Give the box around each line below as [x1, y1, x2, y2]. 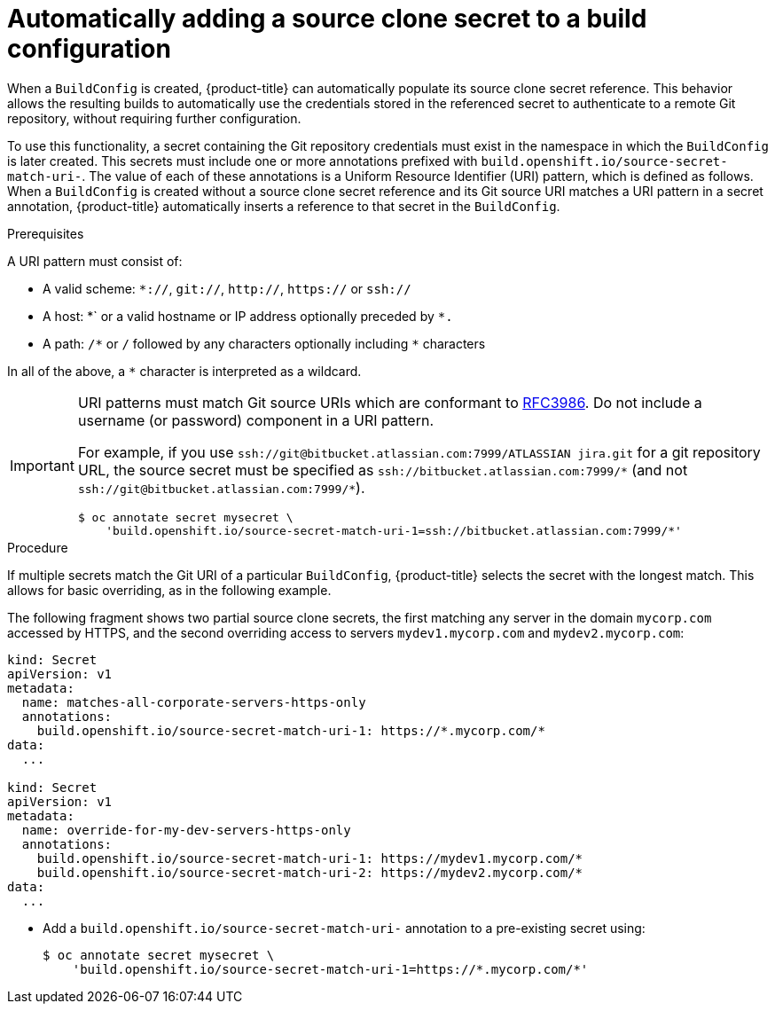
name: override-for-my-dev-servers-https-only [21, 822, 351, 837]
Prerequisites [7, 225, 84, 241]
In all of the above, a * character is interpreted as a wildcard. [7, 363, 362, 379]
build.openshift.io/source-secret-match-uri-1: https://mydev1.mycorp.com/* [36, 850, 583, 866]
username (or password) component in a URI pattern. [77, 411, 434, 429]
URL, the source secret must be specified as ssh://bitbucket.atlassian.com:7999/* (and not [77, 460, 688, 479]
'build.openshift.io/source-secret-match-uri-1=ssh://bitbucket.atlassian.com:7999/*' [106, 523, 682, 537]
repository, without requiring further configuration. [7, 110, 301, 126]
